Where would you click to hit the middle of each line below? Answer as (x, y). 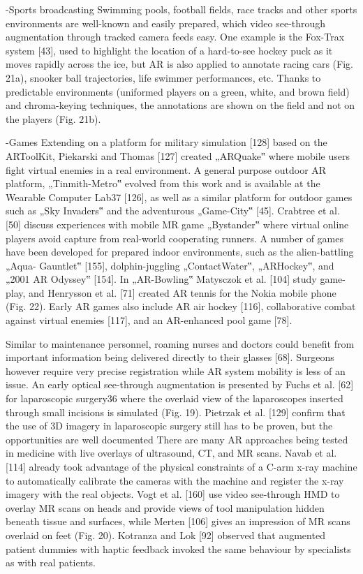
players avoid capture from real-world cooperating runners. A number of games (175, 238)
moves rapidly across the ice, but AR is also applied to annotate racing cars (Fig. (179, 64)
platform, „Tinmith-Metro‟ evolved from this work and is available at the (163, 183)
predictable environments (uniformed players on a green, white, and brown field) (178, 91)
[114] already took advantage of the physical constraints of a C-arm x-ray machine (181, 466)
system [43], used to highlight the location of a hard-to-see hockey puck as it (169, 50)
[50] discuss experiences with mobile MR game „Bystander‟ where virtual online (177, 224)
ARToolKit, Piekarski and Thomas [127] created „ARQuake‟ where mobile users (178, 155)
